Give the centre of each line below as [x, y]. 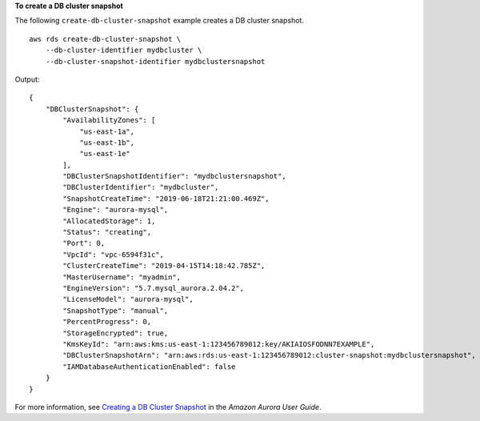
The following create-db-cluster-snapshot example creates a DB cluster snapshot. [159, 21]
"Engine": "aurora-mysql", [116, 210]
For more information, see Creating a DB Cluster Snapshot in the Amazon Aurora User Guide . [168, 407]
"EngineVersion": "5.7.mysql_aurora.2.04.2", [153, 288]
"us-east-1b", [107, 142]
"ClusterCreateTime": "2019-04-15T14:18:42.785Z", [164, 266]
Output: [27, 79]
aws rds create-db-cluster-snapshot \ [105, 39]
